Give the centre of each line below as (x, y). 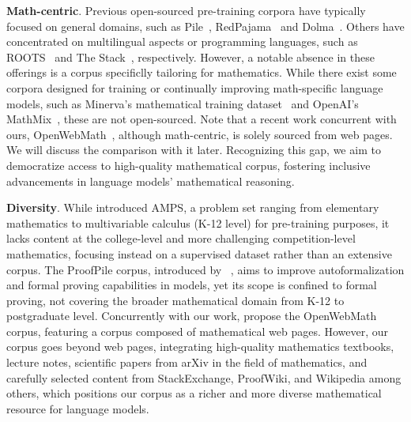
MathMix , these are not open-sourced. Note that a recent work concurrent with (202, 119)
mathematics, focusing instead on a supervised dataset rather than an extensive (199, 253)
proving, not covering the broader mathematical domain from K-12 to (175, 300)
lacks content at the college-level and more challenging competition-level (181, 238)
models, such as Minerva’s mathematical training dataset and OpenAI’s (183, 103)
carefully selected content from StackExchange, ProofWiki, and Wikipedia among (204, 377)
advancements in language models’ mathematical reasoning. (151, 181)
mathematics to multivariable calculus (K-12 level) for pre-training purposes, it (198, 222)
